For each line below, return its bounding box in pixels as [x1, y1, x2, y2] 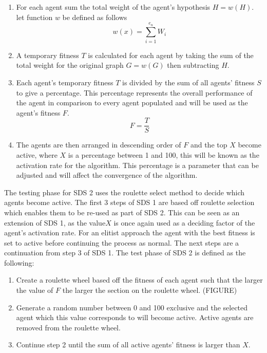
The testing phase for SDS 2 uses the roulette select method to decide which [4, 187, 245, 197]
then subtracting [167, 60, 219, 70]
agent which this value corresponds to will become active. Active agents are [16, 312, 254, 323]
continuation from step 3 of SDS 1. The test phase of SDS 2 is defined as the [4, 247, 246, 258]
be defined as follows [62, 11, 127, 22]
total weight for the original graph [16, 60, 124, 70]
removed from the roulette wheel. [16, 322, 121, 332]
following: [4, 257, 34, 268]
